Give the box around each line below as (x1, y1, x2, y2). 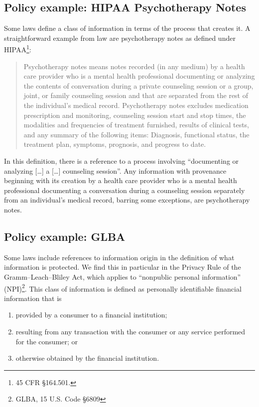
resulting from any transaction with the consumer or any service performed (15, 326, 246, 336)
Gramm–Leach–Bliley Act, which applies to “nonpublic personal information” (4, 271, 241, 282)
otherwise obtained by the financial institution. (15, 353, 159, 363)
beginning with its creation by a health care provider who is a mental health (4, 175, 237, 186)
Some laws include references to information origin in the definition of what (4, 252, 235, 262)
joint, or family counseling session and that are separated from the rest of (23, 90, 249, 101)
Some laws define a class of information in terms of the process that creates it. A (4, 23, 251, 33)
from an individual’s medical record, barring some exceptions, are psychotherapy (4, 195, 250, 205)
